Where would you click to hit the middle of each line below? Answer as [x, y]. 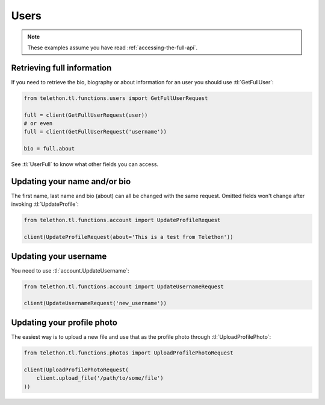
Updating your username [59, 256]
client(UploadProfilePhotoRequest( [76, 369]
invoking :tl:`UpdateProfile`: [45, 204]
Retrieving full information [61, 68]
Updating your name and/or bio [71, 181]
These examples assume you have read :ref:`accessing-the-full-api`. [113, 48]
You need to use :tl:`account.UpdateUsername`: [70, 270]
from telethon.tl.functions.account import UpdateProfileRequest [122, 220]
